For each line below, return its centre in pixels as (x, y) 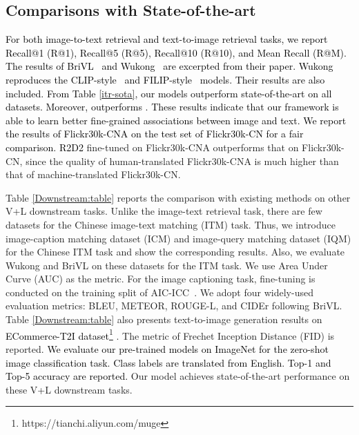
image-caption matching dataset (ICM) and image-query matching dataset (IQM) (178, 238)
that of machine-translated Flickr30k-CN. (93, 174)
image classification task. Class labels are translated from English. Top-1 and (168, 362)
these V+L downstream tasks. (69, 389)
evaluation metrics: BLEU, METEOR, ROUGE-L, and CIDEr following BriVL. (174, 306)
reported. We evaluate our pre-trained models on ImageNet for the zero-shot (167, 348)
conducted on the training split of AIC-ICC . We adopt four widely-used (159, 292)
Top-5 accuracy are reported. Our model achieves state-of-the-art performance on (178, 376)
